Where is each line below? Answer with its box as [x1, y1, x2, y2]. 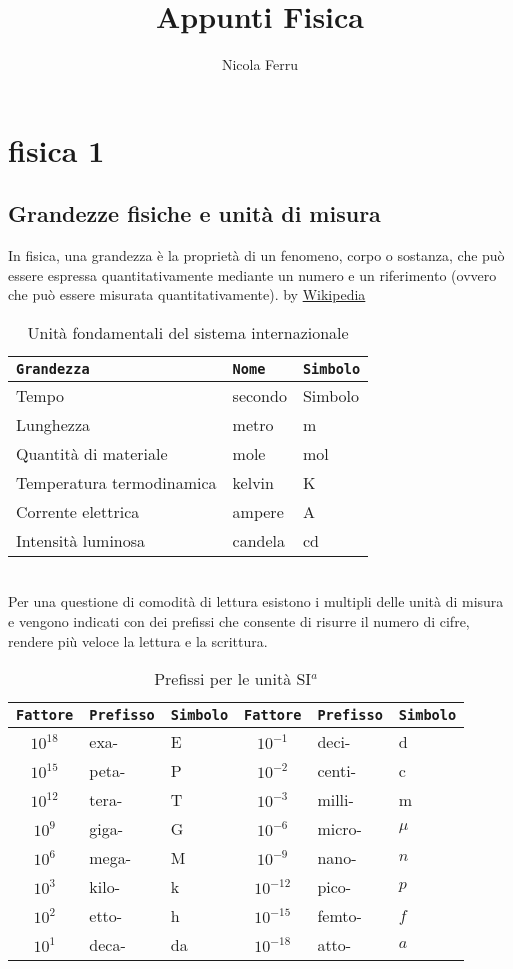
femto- [317, 904, 362, 928]
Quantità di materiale [16, 441, 168, 465]
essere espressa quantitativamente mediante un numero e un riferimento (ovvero [8, 264, 497, 285]
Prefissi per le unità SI [154, 667, 312, 691]
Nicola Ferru [221, 54, 299, 75]
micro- [317, 817, 362, 841]
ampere [232, 499, 284, 523]
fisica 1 [8, 129, 105, 170]
